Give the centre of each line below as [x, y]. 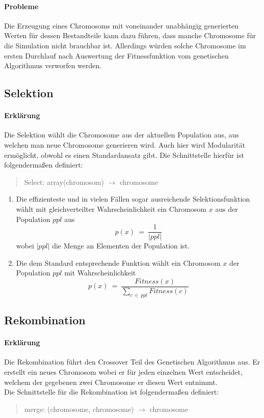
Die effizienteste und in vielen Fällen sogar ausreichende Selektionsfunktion [133, 199]
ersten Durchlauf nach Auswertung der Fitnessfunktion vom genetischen [116, 55]
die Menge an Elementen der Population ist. [121, 246]
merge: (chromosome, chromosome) [79, 409]
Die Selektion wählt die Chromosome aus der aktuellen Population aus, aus [122, 135]
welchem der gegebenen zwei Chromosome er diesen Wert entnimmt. [111, 382]
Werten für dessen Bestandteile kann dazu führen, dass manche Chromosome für [130, 35]
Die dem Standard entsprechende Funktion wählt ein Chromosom [118, 262]
